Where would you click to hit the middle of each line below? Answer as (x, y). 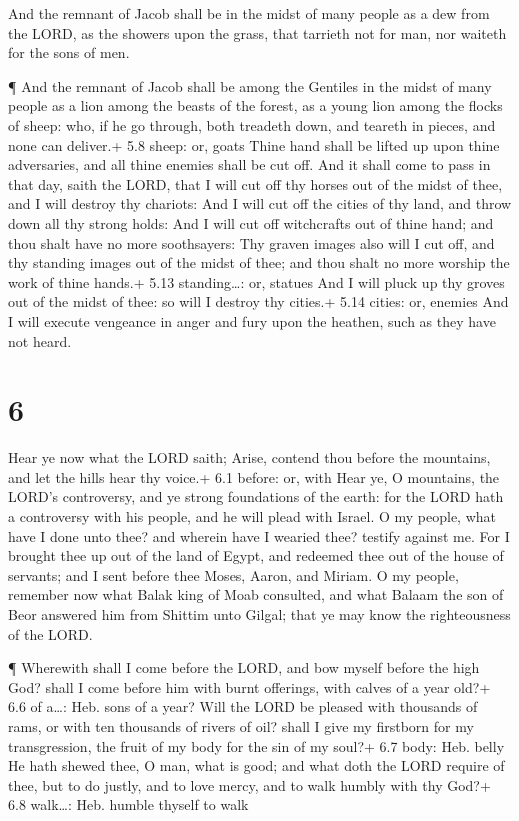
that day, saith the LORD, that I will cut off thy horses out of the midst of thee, (255, 183)
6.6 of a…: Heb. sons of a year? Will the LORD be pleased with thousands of (243, 706)
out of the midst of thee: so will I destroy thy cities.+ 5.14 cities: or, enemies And (258, 301)
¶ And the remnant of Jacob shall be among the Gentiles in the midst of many (250, 85)
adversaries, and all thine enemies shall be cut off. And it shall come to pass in (249, 164)
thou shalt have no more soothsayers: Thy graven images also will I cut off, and (251, 242)
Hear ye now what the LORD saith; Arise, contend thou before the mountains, (249, 457)
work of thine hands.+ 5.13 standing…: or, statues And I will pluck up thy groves (256, 281)
